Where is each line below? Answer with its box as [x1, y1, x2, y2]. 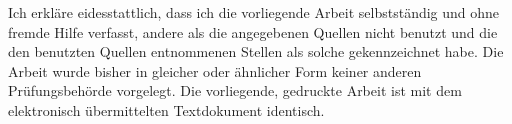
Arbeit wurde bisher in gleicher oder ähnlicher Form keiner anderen [8, 60, 422, 81]
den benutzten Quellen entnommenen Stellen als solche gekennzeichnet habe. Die [8, 41, 504, 62]
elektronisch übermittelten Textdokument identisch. [8, 99, 325, 120]
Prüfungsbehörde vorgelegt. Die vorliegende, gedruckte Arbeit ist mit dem [8, 80, 462, 101]
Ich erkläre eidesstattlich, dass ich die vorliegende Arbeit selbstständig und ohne [8, 2, 500, 22]
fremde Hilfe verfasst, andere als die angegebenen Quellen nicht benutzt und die [8, 21, 498, 42]
